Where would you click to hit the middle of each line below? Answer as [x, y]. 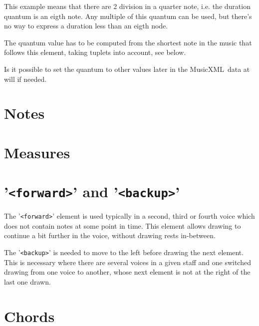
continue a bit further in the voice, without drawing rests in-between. [110, 235]
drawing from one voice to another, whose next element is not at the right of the [127, 272]
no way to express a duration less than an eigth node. [86, 26]
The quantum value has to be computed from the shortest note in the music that [128, 42]
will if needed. [25, 79]
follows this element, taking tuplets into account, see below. [95, 52]
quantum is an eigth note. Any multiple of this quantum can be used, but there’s [128, 16]
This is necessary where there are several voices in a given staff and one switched [128, 262]
